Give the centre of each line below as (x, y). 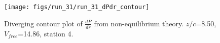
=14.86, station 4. (46, 33)
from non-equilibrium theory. (139, 23)
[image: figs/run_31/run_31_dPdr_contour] (77, 7)
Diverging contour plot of (43, 23)
